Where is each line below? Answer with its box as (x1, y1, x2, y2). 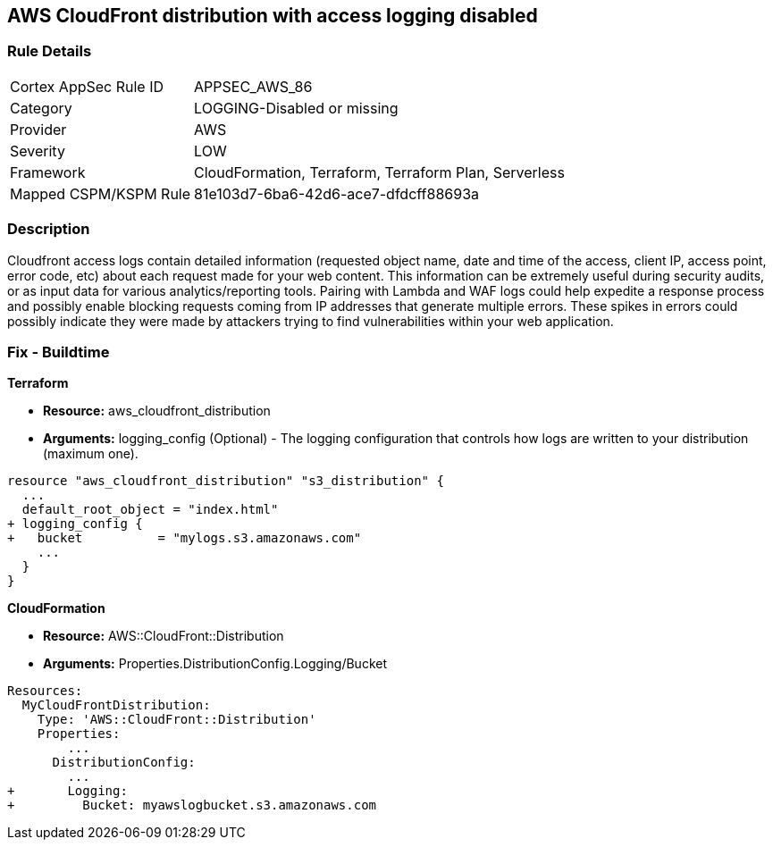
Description (7, 220, 90, 239)
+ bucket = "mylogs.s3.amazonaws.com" (7, 531, 362, 546)
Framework (10, 163, 86, 181)
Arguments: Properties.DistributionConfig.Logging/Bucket (43, 656, 387, 672)
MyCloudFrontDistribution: (21, 698, 211, 713)
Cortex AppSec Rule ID (10, 77, 164, 96)
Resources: (7, 683, 83, 699)
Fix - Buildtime (7, 342, 110, 361)
